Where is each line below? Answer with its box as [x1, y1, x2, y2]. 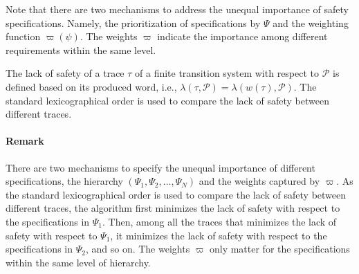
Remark [6, 134, 44, 148]
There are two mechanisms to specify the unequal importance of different [6, 160, 315, 174]
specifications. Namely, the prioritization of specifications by [6, 15, 261, 30]
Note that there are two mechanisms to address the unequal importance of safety [6, 2, 349, 16]
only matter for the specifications [209, 241, 350, 256]
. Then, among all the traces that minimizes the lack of [102, 214, 337, 228]
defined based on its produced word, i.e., [6, 79, 177, 93]
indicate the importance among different [157, 29, 328, 44]
